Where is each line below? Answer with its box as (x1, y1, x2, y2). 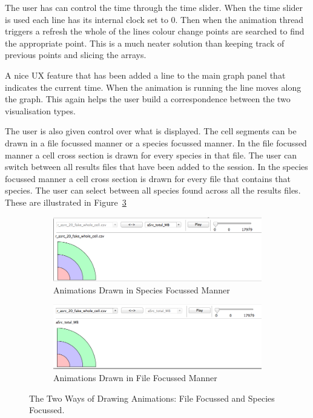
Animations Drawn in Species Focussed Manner (53, 283, 230, 296)
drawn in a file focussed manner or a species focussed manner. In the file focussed (5, 136, 307, 149)
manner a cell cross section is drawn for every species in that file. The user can (5, 148, 297, 161)
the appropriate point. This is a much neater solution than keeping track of (5, 36, 285, 49)
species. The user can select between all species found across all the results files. (5, 184, 301, 197)
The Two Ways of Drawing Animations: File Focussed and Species (29, 391, 275, 404)
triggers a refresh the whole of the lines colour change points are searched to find (5, 25, 305, 38)
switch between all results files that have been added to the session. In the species (5, 160, 308, 173)
